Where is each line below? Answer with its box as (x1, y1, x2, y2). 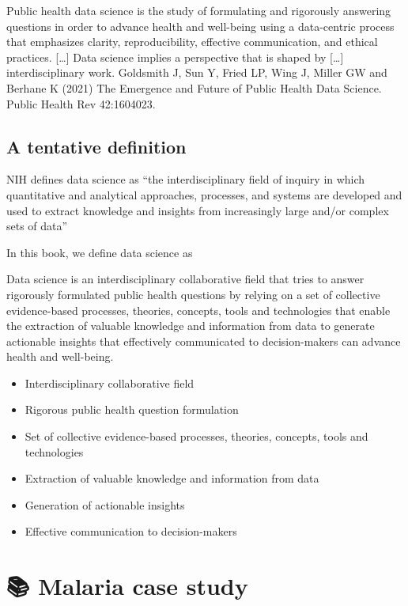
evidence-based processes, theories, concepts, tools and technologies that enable (6, 301, 391, 318)
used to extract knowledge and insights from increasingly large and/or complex (6, 202, 389, 218)
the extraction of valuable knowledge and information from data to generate (6, 317, 375, 334)
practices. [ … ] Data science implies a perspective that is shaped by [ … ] (6, 48, 344, 65)
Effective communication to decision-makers (25, 523, 237, 540)
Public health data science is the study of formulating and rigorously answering (6, 2, 391, 18)
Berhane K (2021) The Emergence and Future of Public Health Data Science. (6, 79, 382, 96)
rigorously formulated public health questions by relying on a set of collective (6, 286, 380, 302)
